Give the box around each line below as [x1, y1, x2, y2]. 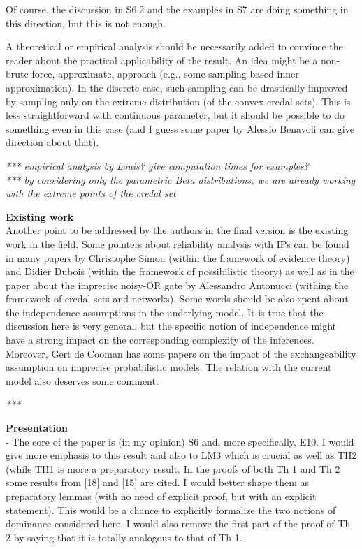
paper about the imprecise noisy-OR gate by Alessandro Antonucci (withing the [6, 277, 349, 292]
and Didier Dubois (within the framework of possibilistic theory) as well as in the [6, 264, 354, 279]
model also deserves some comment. [6, 373, 159, 388]
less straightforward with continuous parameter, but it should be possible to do [6, 108, 345, 122]
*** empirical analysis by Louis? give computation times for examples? [6, 158, 309, 173]
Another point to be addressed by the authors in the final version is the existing [6, 223, 349, 237]
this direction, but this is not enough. [6, 15, 166, 30]
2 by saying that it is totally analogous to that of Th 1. [6, 529, 242, 544]
